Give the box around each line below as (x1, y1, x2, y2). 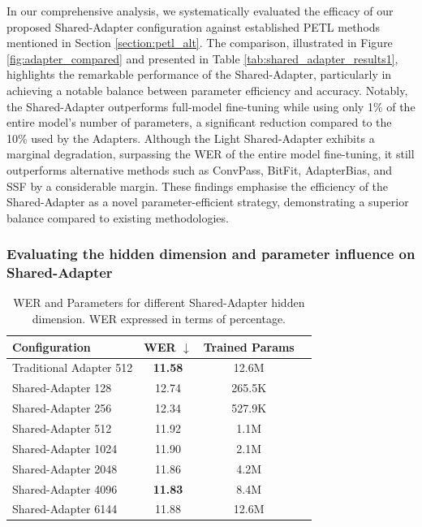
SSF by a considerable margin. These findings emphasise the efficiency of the (6, 177, 389, 194)
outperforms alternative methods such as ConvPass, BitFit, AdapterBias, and (6, 161, 393, 178)
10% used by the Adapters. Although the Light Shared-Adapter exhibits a (6, 129, 375, 146)
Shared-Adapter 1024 (12, 439, 118, 456)
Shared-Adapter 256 (12, 400, 112, 417)
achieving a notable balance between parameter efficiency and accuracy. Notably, (6, 81, 408, 98)
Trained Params (203, 338, 295, 355)
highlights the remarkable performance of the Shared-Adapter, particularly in (6, 66, 392, 83)
